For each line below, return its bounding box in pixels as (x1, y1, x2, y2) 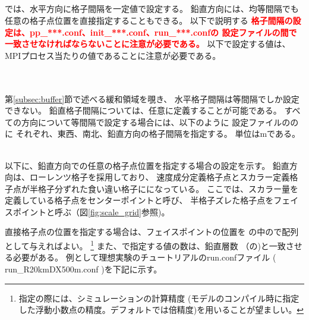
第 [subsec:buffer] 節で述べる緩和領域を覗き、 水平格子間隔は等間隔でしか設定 (5, 92, 299, 105)
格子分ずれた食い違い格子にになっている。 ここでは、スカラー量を (37, 182, 298, 194)
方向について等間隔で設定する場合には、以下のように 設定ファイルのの (21, 115, 299, 128)
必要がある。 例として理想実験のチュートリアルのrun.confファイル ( (12, 251, 276, 263)
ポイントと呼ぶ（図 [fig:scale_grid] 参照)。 (12, 205, 170, 218)
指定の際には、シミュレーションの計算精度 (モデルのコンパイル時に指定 (18, 291, 299, 304)
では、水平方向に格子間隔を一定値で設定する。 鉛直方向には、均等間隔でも (5, 2, 299, 15)
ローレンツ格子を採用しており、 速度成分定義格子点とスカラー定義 (29, 171, 290, 183)
